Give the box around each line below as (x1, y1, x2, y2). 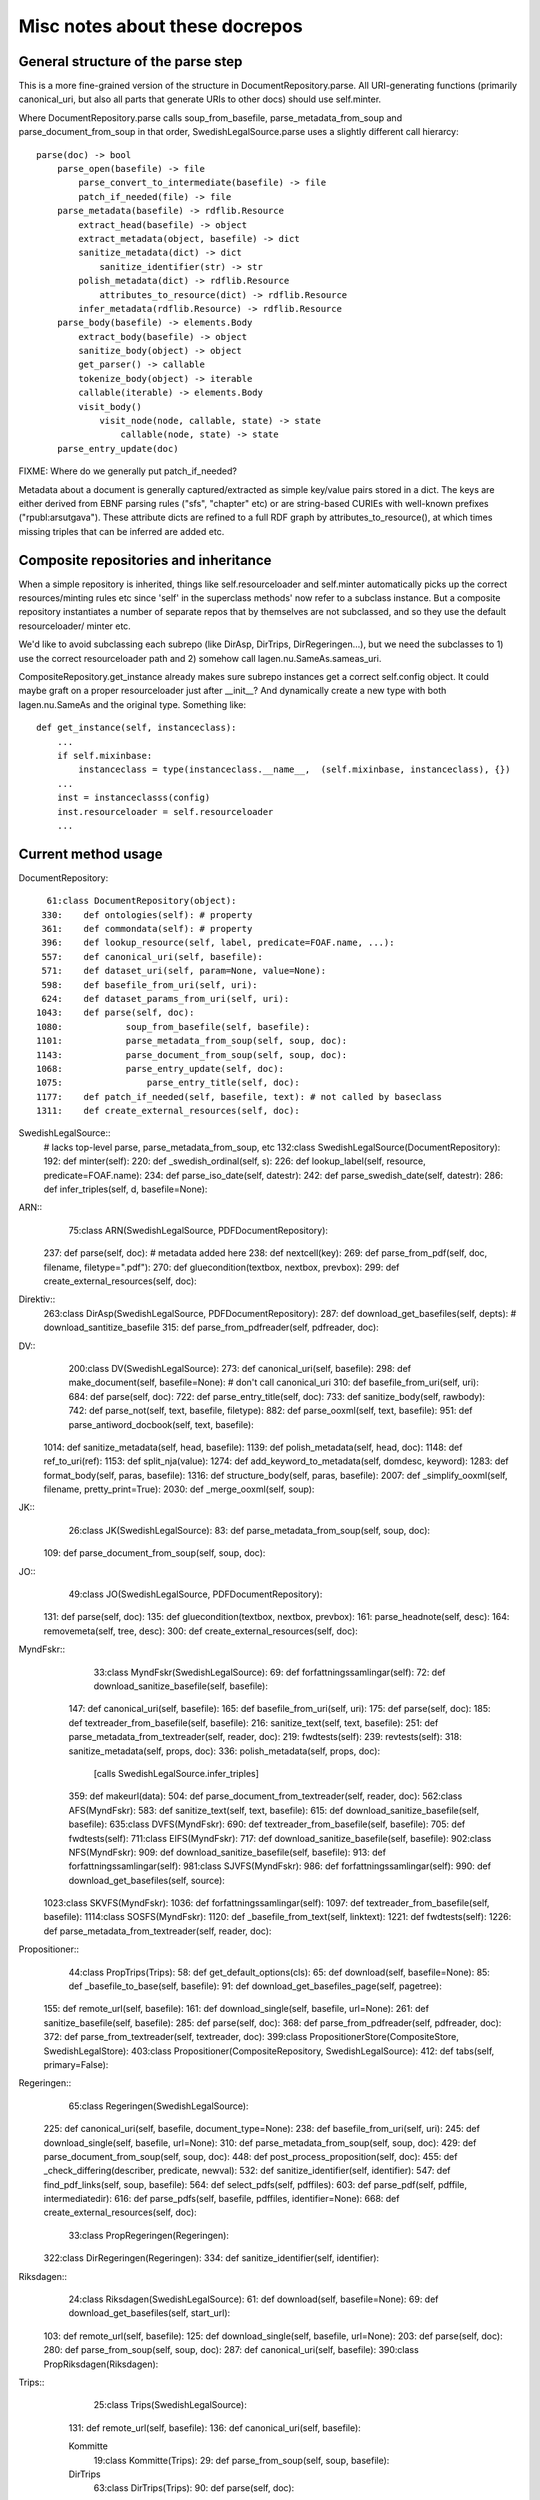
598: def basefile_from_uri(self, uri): (41, 979, 259, 990)
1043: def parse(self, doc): (36, 1007, 195, 1019)
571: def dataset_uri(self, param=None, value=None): (41, 965, 327, 977)
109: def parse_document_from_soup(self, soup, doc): (43, 1547, 266, 1559)
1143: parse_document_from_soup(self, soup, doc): (36, 1049, 348, 1060)
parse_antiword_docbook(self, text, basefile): (68, 1418, 254, 1430)
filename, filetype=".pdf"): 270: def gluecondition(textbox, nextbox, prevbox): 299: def (43, 1261, 400, 1273)
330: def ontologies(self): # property (41, 909, 253, 920)
